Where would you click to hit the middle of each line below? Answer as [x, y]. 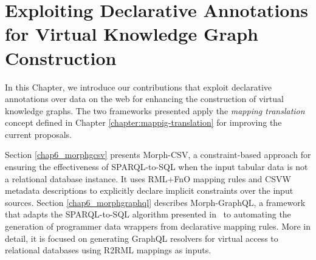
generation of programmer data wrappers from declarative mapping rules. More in [158, 226]
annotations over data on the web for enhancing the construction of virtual [144, 99]
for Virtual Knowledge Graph [132, 34]
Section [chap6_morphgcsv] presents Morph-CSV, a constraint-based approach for [158, 155]
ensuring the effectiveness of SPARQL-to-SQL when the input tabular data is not [156, 167]
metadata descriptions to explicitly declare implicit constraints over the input [149, 190]
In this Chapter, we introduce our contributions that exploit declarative [139, 87]
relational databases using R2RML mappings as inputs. [108, 250]
